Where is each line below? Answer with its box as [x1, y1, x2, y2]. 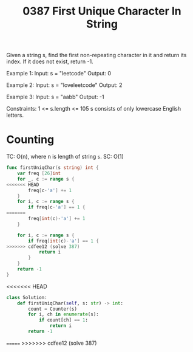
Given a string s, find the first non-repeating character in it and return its [6, 52, 187, 59]
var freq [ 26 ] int [17, 170, 61, 176]
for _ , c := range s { [17, 176, 75, 182]
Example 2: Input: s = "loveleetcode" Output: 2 [6, 81, 123, 89]
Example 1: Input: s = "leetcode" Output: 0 [6, 70, 111, 77]
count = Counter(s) [28, 306, 78, 312]
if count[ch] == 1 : [38, 317, 88, 323]
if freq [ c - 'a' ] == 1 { [28, 204, 86, 210]
